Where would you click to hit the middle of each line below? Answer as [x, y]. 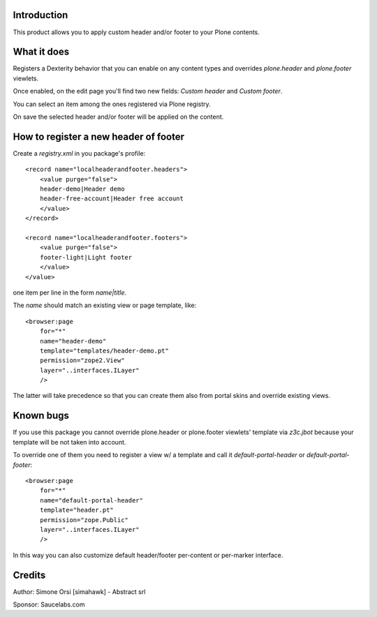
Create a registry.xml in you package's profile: [79, 153]
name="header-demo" [73, 341]
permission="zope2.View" [82, 360]
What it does [41, 52]
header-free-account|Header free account [112, 199]
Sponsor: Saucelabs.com [49, 604]
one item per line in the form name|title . [70, 292]
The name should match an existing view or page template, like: [105, 305]
